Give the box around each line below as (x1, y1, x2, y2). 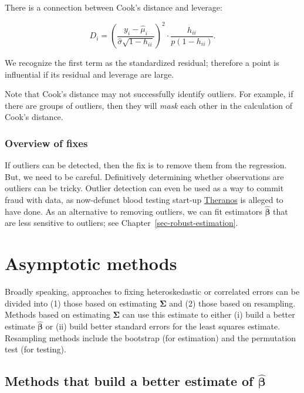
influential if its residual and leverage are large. (5, 68, 174, 80)
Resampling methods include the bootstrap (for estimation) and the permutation (5, 331, 296, 344)
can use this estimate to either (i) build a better (122, 308, 295, 321)
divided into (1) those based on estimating (5, 297, 157, 309)
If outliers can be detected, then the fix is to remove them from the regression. (5, 159, 287, 171)
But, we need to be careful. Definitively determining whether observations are (5, 170, 284, 182)
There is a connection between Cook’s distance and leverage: (5, 1, 222, 13)
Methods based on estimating (5, 308, 110, 321)
